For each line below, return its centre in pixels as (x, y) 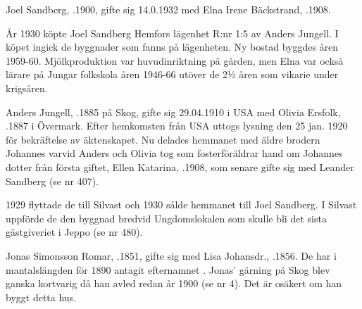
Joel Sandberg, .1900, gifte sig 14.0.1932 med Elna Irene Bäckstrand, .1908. (168, 9)
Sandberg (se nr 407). (52, 181)
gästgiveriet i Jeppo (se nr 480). (74, 232)
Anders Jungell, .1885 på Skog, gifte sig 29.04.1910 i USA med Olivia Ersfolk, (173, 112)
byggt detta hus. (41, 297)
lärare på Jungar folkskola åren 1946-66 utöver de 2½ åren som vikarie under (172, 74)
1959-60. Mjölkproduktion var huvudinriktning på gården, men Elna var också (175, 60)
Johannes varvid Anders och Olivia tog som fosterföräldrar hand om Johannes (174, 153)
